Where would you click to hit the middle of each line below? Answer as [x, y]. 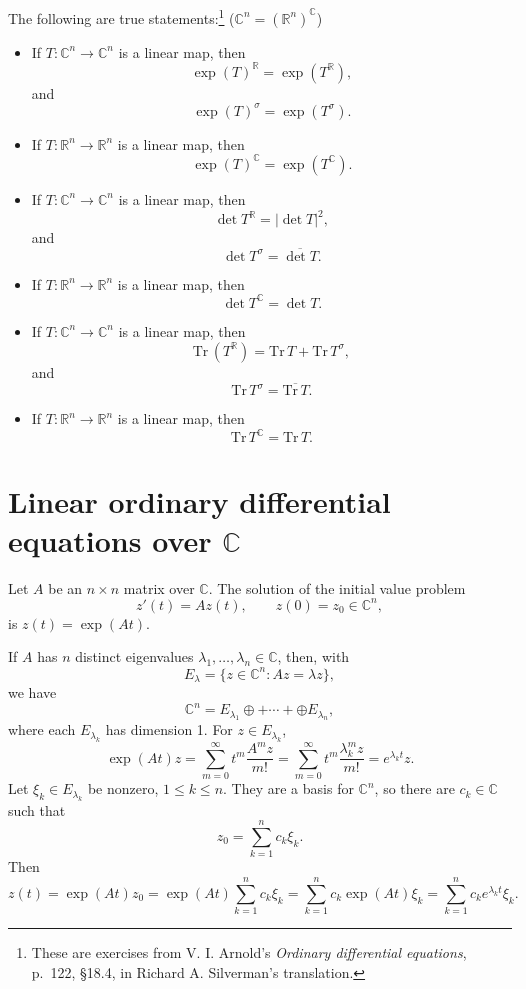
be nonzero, [123, 788]
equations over [110, 539]
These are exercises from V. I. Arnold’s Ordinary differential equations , [249, 952]
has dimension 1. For [169, 729]
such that [37, 809]
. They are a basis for [288, 788]
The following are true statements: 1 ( [121, 16]
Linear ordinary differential [199, 500]
